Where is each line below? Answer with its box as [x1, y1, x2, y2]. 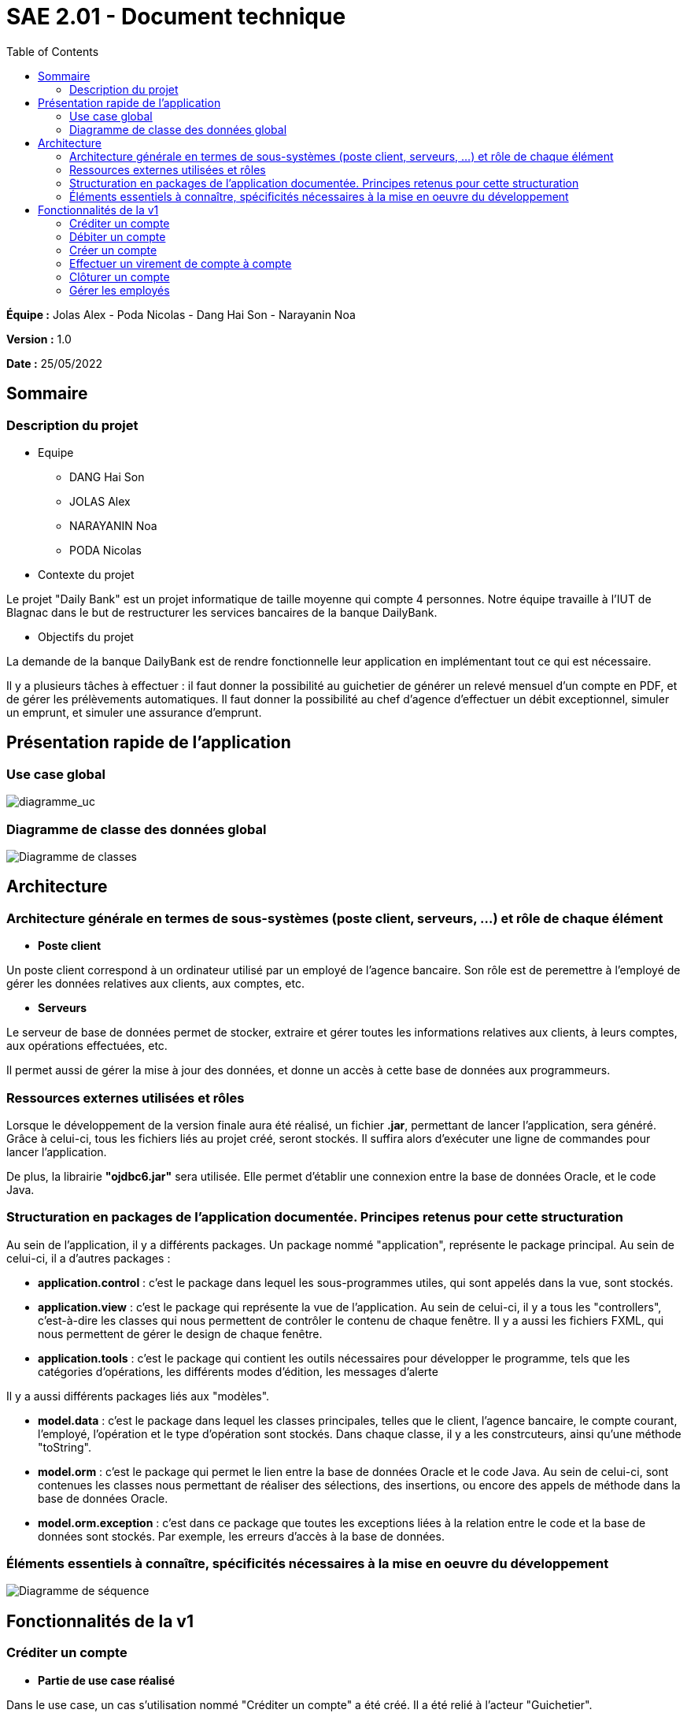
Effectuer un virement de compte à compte [69, 256, 292, 270]
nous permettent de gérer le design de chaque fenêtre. [38, 1326, 323, 1341]
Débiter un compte [69, 229, 166, 243]
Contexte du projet [38, 567, 135, 581]
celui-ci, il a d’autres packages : [6, 1251, 171, 1265]
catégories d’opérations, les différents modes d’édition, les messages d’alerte [38, 1364, 438, 1378]
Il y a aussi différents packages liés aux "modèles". [6, 1389, 270, 1403]
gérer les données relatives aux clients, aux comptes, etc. [6, 977, 305, 991]
